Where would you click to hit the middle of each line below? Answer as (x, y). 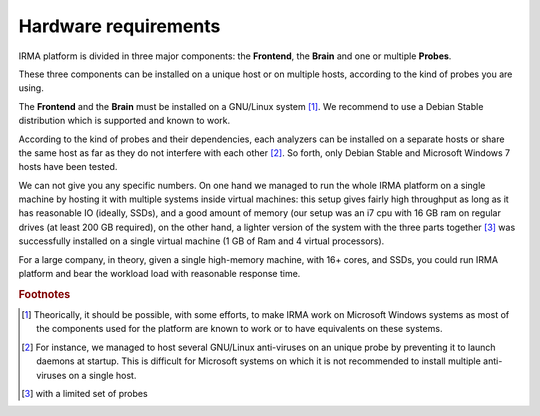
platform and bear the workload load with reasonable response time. (159, 274)
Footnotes (44, 294)
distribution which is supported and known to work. (124, 121)
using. (31, 88)
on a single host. (102, 375)
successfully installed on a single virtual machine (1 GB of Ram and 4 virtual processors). (201, 241)
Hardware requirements (119, 26)
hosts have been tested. (68, 167)
